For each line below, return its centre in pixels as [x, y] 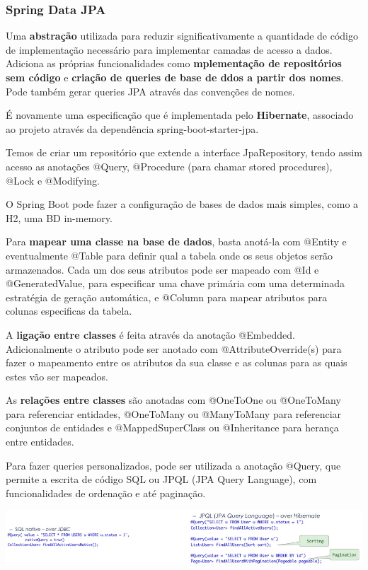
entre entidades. [40, 442]
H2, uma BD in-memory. [59, 217]
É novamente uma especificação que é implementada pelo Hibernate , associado [180, 115]
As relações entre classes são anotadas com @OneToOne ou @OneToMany [173, 400]
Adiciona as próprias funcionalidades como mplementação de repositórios [174, 63]
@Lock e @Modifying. [53, 180]
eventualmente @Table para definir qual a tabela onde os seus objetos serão [169, 255]
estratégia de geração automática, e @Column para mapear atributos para [167, 297]
